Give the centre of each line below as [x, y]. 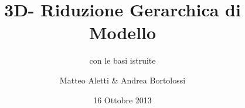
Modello [122, 32]
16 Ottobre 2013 [122, 100]
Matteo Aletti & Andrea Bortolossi [122, 80]
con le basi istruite [122, 60]
